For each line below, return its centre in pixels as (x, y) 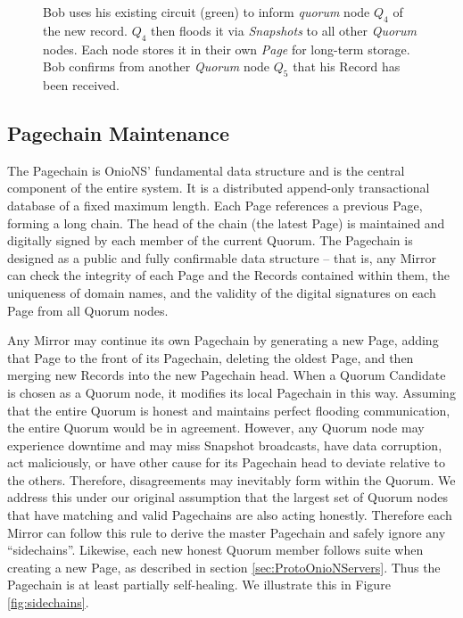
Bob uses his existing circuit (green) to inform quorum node (207, 12)
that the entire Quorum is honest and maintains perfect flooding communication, (229, 410)
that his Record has (347, 66)
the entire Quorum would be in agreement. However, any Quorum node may (216, 428)
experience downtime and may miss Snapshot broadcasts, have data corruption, (225, 445)
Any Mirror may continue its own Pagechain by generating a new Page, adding (223, 340)
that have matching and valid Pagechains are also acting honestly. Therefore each (230, 515)
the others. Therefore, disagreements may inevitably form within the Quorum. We (231, 479)
